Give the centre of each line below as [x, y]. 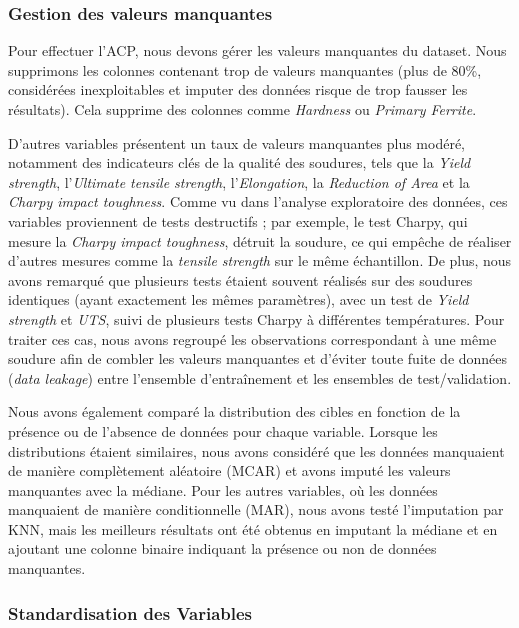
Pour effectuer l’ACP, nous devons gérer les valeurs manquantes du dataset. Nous [257, 50]
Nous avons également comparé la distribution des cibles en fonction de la [234, 411]
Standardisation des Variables [130, 612]
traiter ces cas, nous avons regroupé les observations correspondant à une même [252, 338]
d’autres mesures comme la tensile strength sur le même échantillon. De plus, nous [260, 260]
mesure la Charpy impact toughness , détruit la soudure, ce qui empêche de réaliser [260, 240]
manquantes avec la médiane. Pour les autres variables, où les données [223, 489]
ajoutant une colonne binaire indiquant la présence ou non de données [222, 548]
